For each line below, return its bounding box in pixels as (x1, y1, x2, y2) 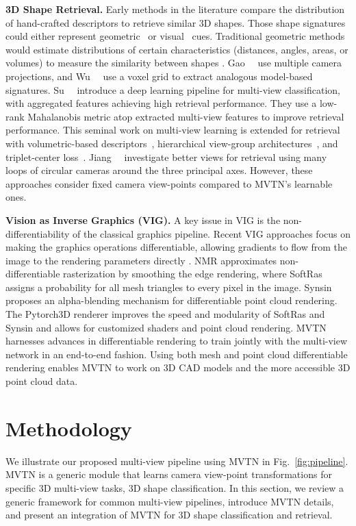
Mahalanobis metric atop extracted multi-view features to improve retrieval (27, 109, 344, 123)
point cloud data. (5, 374, 78, 388)
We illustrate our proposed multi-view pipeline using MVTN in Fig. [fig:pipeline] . (5, 453, 348, 468)
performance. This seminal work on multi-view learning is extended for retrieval (5, 123, 340, 137)
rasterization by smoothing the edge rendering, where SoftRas (63, 266, 322, 281)
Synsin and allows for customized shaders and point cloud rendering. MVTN (5, 320, 327, 334)
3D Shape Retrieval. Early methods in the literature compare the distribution (5, 2, 345, 16)
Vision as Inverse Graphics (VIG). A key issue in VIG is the (5, 212, 281, 227)
